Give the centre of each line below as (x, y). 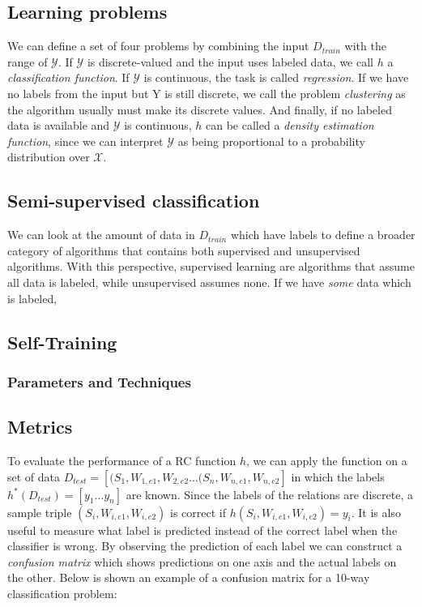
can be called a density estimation (290, 125)
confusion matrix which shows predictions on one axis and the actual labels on (202, 561)
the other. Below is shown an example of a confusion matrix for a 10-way (189, 577)
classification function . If (68, 77)
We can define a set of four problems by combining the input (158, 46)
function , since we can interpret (85, 141)
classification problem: (62, 593)
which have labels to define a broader (323, 235)
